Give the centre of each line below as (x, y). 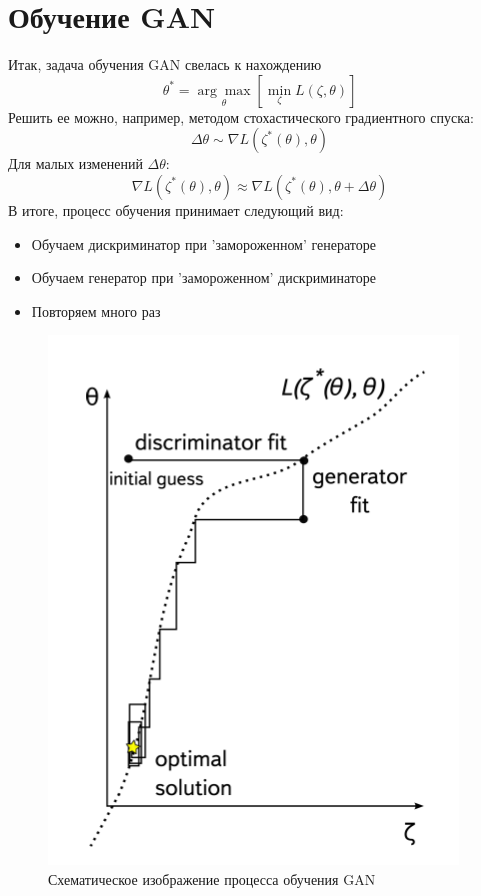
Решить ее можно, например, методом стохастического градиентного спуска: (241, 116)
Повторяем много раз (96, 310)
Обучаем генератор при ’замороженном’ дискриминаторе (204, 277)
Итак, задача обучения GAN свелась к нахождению (165, 64)
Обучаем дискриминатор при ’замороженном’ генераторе (204, 243)
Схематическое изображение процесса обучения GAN (212, 878)
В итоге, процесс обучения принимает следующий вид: (176, 209)
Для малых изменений (75, 163)
